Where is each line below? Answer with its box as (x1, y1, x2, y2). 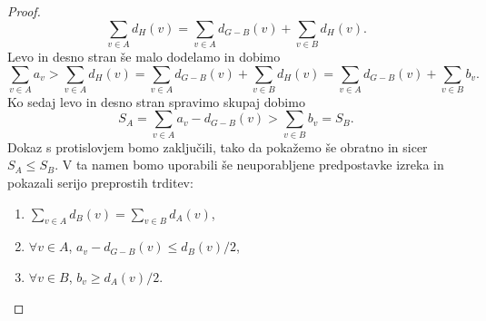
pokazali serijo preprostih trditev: (7, 172, 193, 191)
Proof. (7, 2, 41, 20)
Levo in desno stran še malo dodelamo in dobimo (7, 46, 281, 65)
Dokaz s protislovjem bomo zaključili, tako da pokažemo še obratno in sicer (7, 137, 428, 156)
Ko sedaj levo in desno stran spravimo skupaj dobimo (7, 92, 305, 111)
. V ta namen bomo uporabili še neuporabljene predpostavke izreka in (55, 155, 444, 174)
